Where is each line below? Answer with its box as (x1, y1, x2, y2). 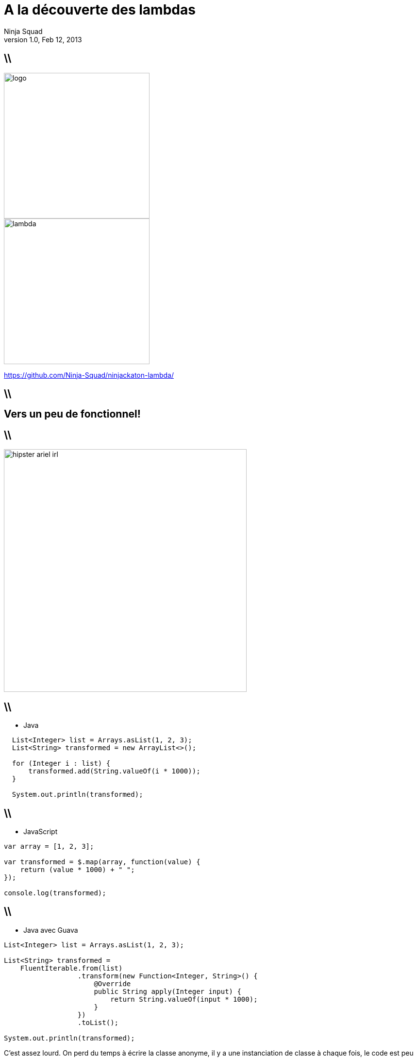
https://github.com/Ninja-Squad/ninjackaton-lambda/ (4, 370, 174, 379)
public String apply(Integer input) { (94, 987, 241, 995)
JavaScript (23, 827, 58, 836)
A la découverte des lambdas (4, 1, 196, 18)
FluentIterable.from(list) (20, 964, 123, 972)
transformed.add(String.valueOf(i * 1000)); (28, 767, 200, 775)
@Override (94, 979, 131, 988)
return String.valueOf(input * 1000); (110, 995, 258, 1003)
